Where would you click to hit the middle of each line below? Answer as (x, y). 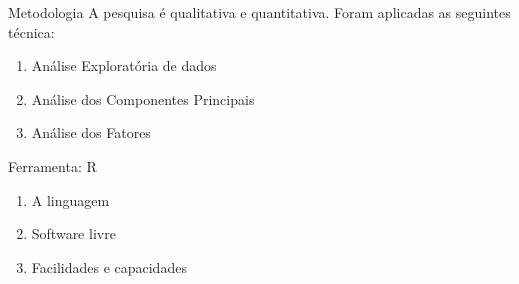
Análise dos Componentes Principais (143, 98)
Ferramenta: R (52, 165)
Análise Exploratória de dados (124, 65)
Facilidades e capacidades (109, 266)
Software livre (73, 233)
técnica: (31, 31)
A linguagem (70, 199)
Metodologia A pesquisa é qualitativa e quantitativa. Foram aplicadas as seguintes (259, 12)
